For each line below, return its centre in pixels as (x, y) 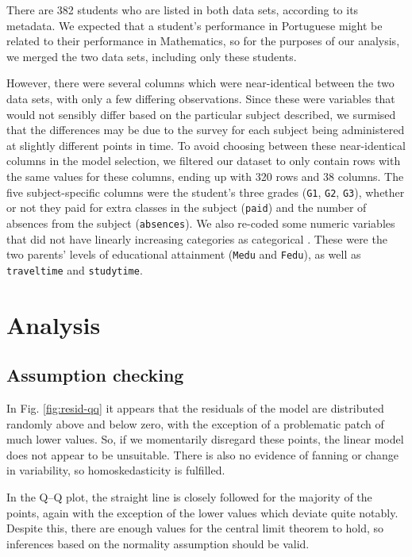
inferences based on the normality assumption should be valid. (158, 543)
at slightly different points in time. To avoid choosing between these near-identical (206, 145)
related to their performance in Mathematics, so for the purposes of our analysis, (203, 41)
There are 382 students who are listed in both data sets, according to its (183, 10)
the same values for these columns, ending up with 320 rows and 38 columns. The (205, 176)
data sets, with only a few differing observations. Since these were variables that (201, 98)
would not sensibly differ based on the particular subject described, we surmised (201, 114)
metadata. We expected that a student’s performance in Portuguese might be (194, 25)
